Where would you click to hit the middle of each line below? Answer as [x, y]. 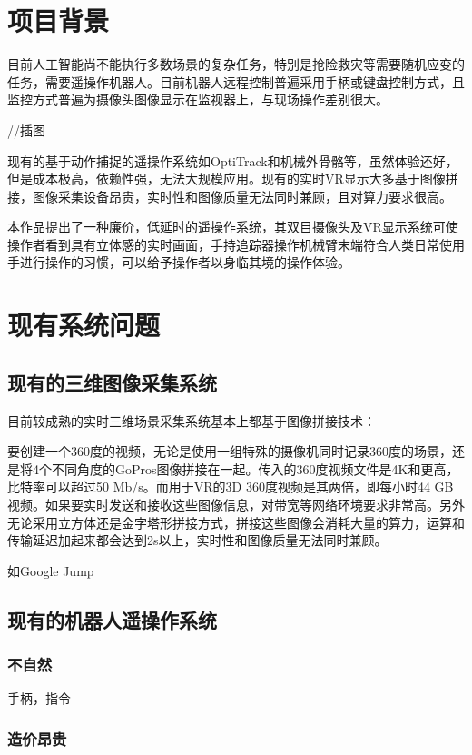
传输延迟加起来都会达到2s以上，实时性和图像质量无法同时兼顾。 [197, 540]
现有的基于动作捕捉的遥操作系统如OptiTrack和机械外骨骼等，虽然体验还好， [233, 160]
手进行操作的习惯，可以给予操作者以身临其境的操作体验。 [179, 262]
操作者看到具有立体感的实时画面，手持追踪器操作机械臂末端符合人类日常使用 [236, 244]
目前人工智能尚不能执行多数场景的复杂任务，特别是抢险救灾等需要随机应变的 [236, 64]
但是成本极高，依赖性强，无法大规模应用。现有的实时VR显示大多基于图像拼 [233, 179]
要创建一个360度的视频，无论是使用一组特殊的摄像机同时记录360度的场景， [230, 451]
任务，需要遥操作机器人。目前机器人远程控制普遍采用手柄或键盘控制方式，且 [236, 81]
